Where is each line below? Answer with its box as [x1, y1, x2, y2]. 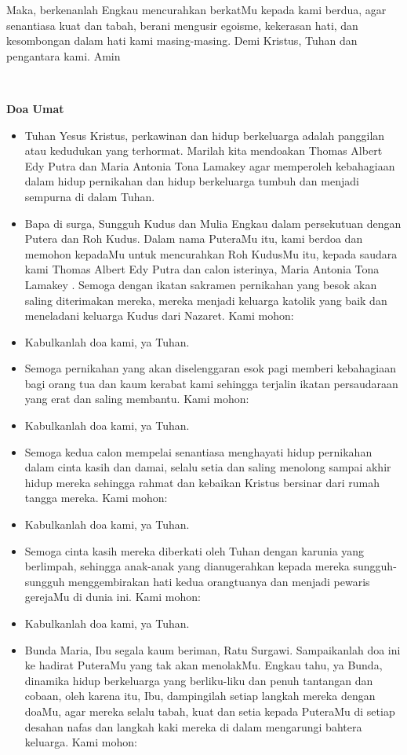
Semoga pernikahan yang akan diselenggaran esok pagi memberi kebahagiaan [24, 360, 396, 376]
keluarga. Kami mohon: [24, 734, 137, 750]
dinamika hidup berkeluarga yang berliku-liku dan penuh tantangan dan [24, 672, 373, 688]
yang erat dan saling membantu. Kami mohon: [24, 390, 249, 407]
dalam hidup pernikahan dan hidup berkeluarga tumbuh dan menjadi [24, 173, 359, 189]
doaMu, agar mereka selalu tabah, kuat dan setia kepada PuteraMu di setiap [24, 702, 395, 719]
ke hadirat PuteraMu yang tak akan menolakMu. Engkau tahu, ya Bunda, [24, 657, 383, 673]
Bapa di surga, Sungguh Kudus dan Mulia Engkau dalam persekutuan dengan [24, 214, 402, 231]
